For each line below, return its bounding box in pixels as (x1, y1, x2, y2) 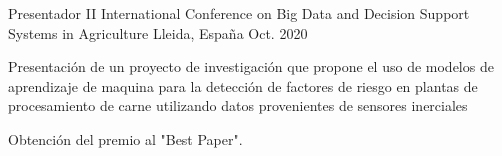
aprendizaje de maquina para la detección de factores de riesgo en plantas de (8, 75, 478, 96)
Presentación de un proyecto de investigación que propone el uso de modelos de (8, 56, 494, 77)
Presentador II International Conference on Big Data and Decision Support (8, 3, 470, 23)
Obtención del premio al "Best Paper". (8, 128, 243, 149)
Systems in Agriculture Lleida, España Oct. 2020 (8, 22, 308, 43)
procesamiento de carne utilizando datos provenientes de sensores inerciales (8, 95, 468, 116)
